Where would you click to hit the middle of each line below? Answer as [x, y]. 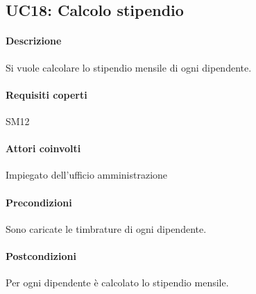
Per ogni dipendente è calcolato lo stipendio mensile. [117, 283]
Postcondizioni [41, 255]
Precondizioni [39, 202]
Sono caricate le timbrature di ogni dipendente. [106, 228]
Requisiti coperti [46, 94]
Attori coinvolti [43, 148]
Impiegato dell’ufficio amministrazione [87, 175]
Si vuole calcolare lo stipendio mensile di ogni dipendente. [129, 67]
